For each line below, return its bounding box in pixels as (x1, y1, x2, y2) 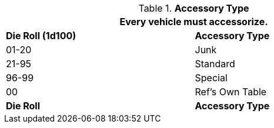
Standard (195, 58, 235, 70)
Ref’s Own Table (195, 86, 267, 98)
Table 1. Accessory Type (138, 2, 249, 14)
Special (195, 72, 228, 84)
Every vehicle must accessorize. (119, 16, 268, 27)
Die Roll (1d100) (6, 30, 76, 41)
